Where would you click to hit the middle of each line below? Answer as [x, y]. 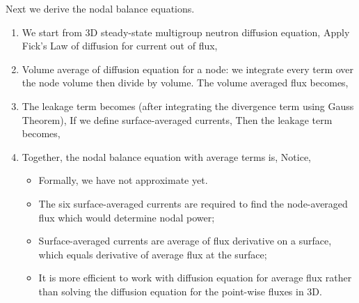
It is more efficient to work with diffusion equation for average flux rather [195, 278]
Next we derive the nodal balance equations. [100, 8]
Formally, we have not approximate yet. [123, 180]
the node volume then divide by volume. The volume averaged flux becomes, [185, 83]
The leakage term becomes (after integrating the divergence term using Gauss [188, 106]
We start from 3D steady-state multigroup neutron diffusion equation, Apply [186, 32]
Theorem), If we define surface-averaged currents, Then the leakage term [177, 119]
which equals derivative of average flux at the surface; [153, 254]
